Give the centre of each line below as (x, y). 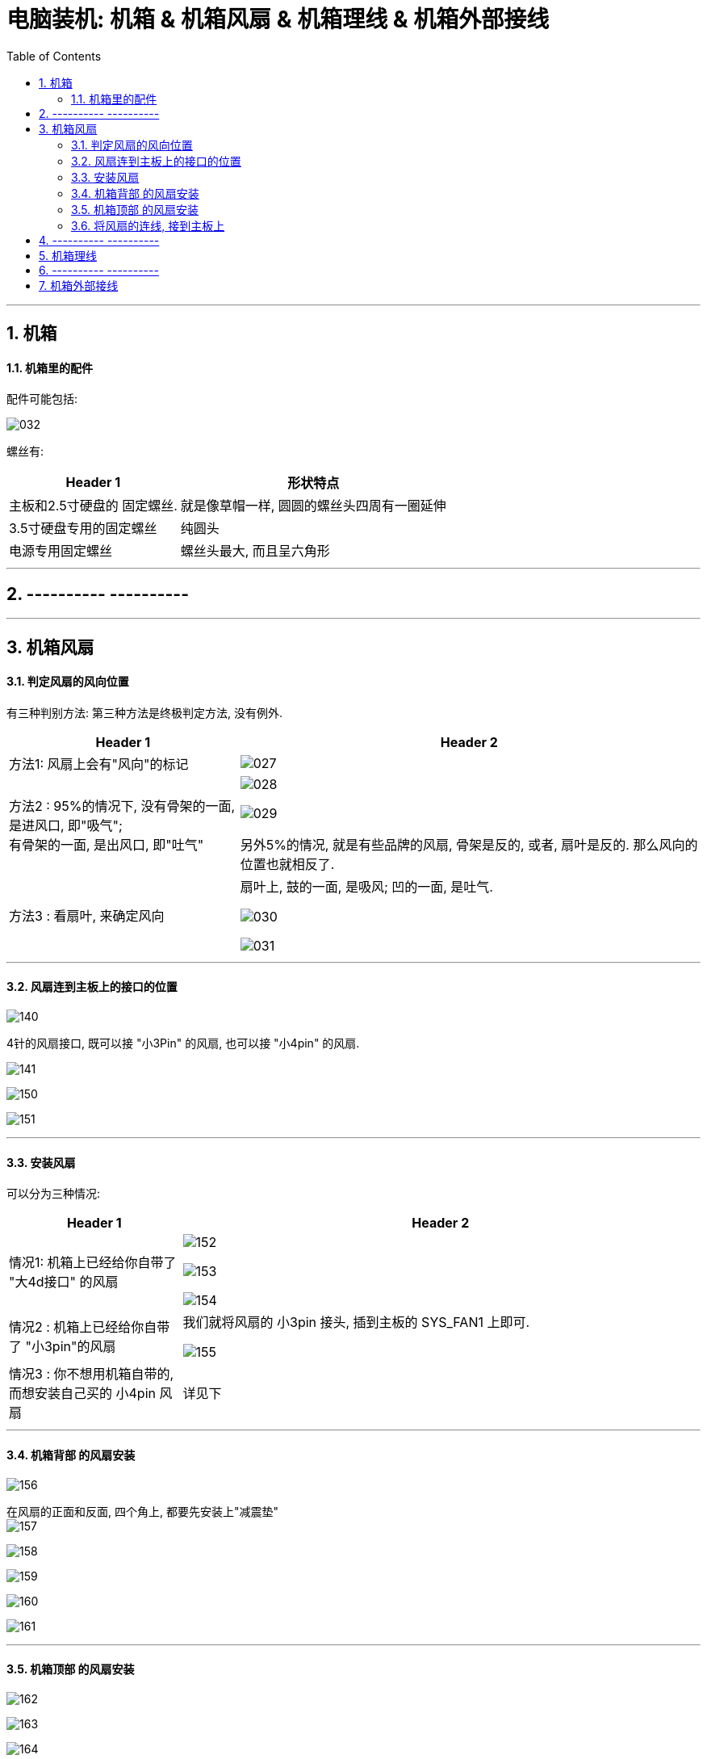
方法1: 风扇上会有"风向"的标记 (99, 764)
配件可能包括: (42, 399)
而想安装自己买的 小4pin (82, 1394)
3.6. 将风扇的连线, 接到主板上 (148, 225)
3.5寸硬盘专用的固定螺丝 (83, 529)
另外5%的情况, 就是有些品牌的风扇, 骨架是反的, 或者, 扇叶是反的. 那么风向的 (469, 844)
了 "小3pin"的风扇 (63, 1347)
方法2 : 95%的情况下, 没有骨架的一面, (122, 806)
